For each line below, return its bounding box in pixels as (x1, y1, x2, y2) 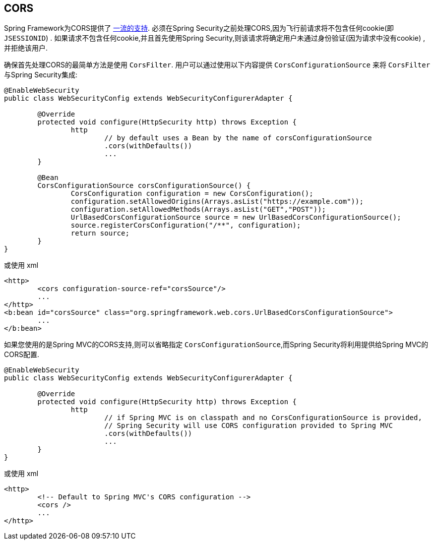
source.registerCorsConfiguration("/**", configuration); (70, 221, 301, 230)
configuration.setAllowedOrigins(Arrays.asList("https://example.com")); (70, 197, 364, 206)
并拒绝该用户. (4, 44, 48, 53)
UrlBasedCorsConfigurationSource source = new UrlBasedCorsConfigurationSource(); (70, 213, 401, 222)
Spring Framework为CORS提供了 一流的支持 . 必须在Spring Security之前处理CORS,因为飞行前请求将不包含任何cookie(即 (4, 24, 394, 33)
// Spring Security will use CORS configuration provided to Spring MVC (104, 422, 393, 430)
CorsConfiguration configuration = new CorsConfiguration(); (70, 189, 313, 198)
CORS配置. (4, 350, 39, 359)
